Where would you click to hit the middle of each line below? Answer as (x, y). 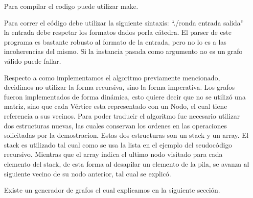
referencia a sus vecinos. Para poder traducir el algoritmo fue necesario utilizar (122, 115)
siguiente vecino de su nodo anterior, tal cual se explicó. (88, 173)
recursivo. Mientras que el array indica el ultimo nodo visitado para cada (113, 154)
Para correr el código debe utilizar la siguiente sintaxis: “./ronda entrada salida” (124, 22)
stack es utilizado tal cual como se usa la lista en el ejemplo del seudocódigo (118, 144)
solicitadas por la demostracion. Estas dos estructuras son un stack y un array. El (126, 135)
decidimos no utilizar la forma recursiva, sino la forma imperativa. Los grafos (119, 87)
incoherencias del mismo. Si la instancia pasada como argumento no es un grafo (123, 51)
